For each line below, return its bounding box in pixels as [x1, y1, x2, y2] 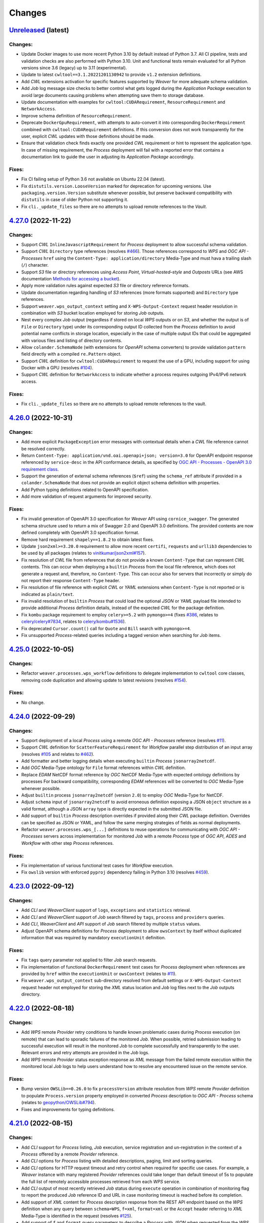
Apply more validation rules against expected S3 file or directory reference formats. [21, 283, 190, 289]
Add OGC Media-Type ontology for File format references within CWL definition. [21, 765, 186, 770]
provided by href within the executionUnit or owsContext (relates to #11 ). [21, 971, 177, 976]
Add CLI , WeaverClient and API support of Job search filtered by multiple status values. [21, 921, 201, 927]
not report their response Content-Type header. [21, 577, 120, 583]
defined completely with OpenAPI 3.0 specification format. [21, 530, 139, 536]
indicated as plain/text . [21, 591, 74, 597]
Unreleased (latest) [9, 26, 69, 34]
